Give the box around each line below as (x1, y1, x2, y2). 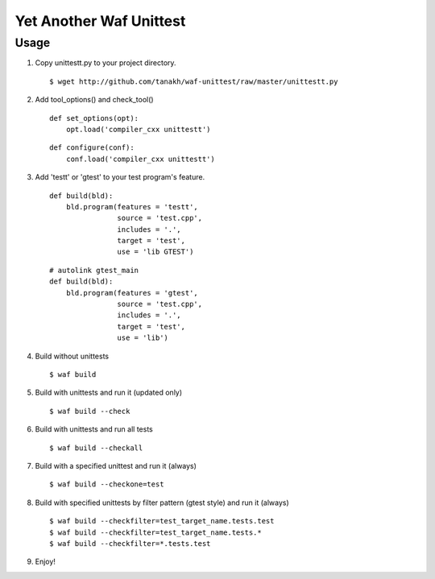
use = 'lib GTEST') (117, 247, 194, 257)
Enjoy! (35, 556, 56, 567)
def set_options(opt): (49, 114, 139, 122)
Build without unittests (35, 351, 109, 361)
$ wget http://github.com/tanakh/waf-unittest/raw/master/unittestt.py (49, 77, 338, 86)
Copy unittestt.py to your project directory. (35, 58, 176, 68)
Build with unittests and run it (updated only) (35, 387, 183, 398)
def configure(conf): (49, 143, 135, 152)
